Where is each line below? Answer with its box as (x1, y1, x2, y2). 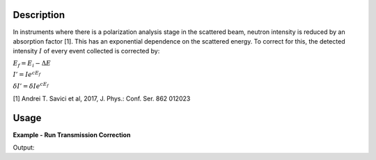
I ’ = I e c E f (13, 69, 41, 79)
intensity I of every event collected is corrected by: (13, 47, 160, 55)
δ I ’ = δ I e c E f (13, 81, 49, 90)
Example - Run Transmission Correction (13, 130, 131, 139)
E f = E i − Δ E (13, 59, 52, 69)
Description (13, 9, 65, 21)
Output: (13, 143, 35, 152)
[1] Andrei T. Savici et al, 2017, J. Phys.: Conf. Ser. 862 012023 (13, 94, 191, 103)
